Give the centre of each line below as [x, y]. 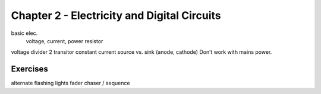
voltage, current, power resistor [64, 41]
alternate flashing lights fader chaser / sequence [70, 83]
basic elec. [24, 33]
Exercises [30, 69]
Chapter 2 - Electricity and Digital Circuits [116, 15]
